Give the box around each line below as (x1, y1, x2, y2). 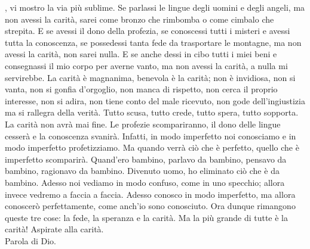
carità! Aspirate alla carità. (5, 223, 104, 235)
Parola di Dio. (5, 234, 57, 247)
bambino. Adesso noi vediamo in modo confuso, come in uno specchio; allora (5, 176, 285, 188)
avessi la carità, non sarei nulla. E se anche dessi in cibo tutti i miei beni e (5, 48, 277, 60)
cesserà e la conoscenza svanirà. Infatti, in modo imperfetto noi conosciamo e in (5, 129, 296, 142)
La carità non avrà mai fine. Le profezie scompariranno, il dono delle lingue (5, 117, 281, 130)
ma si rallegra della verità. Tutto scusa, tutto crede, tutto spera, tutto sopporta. (5, 106, 299, 119)
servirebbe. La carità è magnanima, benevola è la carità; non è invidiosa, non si (5, 71, 296, 83)
